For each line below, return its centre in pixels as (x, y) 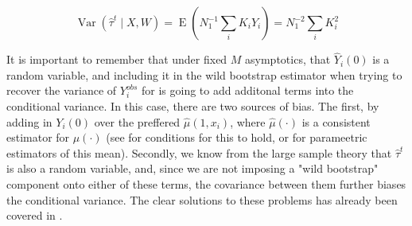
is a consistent (336, 121)
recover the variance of (62, 90)
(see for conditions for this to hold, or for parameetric (237, 137)
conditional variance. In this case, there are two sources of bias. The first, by (193, 106)
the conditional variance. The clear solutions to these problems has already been (202, 199)
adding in (29, 121)
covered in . (35, 215)
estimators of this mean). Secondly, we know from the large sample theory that (199, 152)
